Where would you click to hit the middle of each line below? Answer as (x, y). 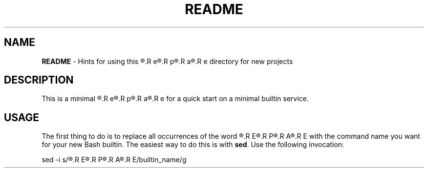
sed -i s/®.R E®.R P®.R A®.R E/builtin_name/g (114, 160)
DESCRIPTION (39, 80)
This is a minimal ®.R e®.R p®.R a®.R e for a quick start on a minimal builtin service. (175, 99)
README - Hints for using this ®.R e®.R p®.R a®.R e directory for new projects (167, 61)
